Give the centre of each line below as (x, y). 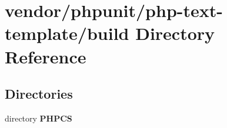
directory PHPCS (39, 118)
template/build (67, 33)
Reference (46, 56)
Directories (39, 94)
